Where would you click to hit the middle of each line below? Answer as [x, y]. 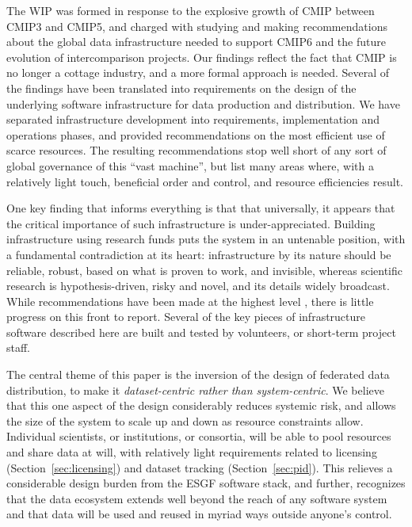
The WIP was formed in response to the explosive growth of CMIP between [191, 10]
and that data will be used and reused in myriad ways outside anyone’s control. [199, 514]
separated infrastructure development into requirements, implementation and [193, 119]
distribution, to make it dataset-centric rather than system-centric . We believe [195, 390]
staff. [19, 348]
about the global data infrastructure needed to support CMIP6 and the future [196, 42]
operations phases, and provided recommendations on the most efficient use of [196, 134]
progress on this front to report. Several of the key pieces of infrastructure [186, 317]
